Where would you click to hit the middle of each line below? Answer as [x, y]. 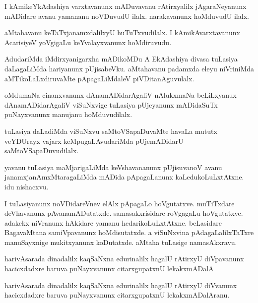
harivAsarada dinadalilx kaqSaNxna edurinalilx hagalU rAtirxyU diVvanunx [121, 285]
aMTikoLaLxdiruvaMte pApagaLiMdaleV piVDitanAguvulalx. [99, 78]
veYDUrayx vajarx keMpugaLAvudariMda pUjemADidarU [94, 141]
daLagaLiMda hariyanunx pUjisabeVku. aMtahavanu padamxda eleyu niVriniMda [129, 68]
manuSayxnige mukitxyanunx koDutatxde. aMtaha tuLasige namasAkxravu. [121, 242]
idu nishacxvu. [27, 186]
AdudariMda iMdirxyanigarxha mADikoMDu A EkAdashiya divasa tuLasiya [121, 59]
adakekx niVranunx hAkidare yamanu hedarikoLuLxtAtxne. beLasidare [113, 222]
